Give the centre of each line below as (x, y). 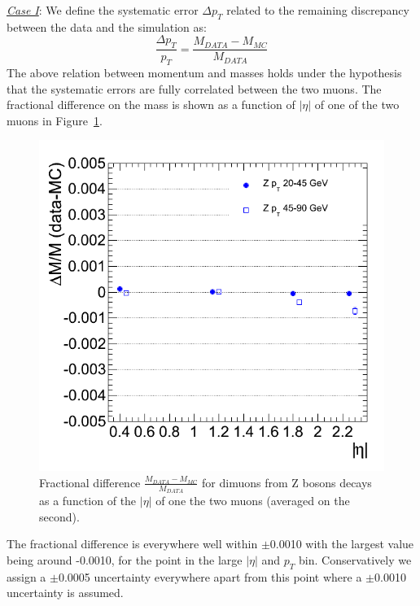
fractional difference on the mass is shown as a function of (151, 105)
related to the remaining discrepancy (318, 10)
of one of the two (357, 105)
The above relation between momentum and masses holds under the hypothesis (204, 73)
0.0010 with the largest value (342, 544)
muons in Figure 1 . (55, 120)
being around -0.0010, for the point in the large (125, 559)
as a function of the (88, 501)
